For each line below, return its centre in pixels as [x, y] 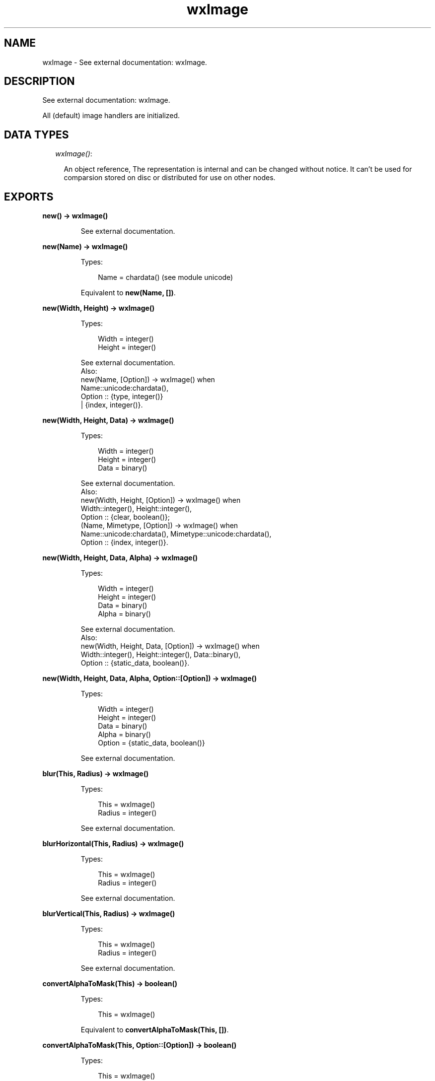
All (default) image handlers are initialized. [111, 116]
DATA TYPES [36, 135]
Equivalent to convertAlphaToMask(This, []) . [155, 1030]
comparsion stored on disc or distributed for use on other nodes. [170, 178]
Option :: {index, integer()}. [124, 542]
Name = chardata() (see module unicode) [166, 277]
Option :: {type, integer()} [122, 397]
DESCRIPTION [39, 81]
